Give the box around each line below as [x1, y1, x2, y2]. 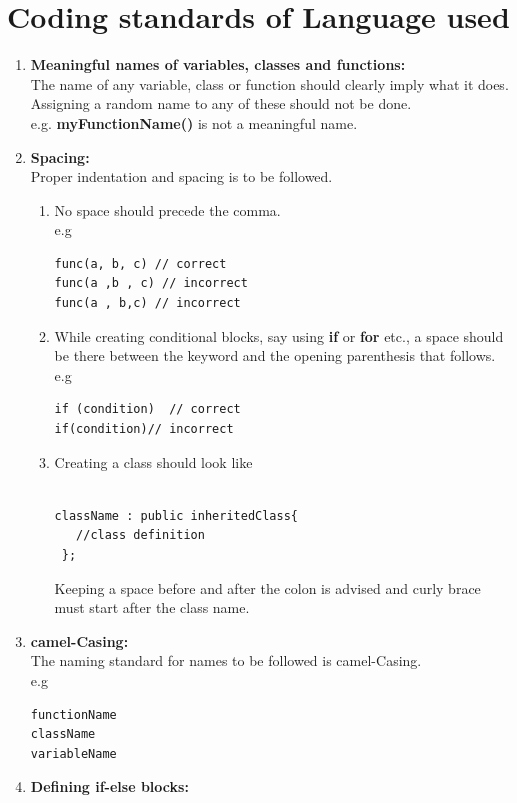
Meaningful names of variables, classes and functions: [30, 54, 406, 75]
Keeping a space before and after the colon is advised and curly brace [54, 577, 481, 598]
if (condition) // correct [54, 402, 241, 417]
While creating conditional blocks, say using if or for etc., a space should [54, 325, 504, 346]
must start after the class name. [54, 597, 250, 618]
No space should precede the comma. [54, 199, 281, 220]
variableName [30, 746, 117, 761]
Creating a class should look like [54, 451, 253, 472]
